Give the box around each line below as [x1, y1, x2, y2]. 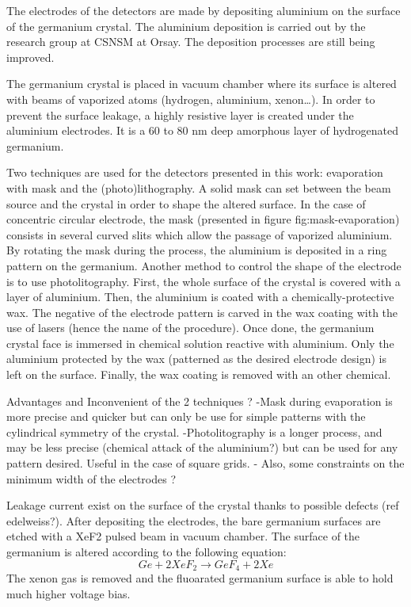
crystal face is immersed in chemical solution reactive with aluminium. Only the [6, 334, 394, 351]
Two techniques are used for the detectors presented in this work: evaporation [6, 164, 383, 181]
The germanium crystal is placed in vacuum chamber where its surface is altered [6, 75, 397, 92]
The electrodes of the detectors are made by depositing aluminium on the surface [6, 2, 401, 18]
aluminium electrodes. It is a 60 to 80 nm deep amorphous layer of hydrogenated [6, 122, 399, 139]
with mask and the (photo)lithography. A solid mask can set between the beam [6, 179, 391, 196]
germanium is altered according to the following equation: [6, 544, 287, 559]
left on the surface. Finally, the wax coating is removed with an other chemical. [6, 366, 391, 383]
